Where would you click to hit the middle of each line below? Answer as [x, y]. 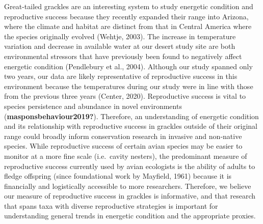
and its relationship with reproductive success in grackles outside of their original [131, 126]
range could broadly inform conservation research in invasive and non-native [123, 136]
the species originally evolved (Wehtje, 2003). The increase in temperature [120, 36]
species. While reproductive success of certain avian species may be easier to [123, 146]
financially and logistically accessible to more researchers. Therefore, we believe [128, 186]
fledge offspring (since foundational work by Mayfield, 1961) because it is [118, 176]
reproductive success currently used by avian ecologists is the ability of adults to [130, 166]
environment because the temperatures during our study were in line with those [129, 86]
